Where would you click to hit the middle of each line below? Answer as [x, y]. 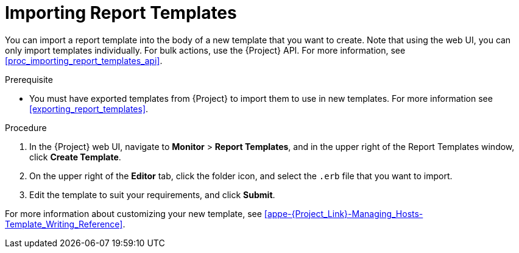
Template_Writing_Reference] [64, 224]
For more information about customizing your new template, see [133, 213]
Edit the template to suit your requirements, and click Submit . [152, 194]
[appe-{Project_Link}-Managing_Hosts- [344, 213]
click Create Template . [75, 157]
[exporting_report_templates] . [89, 109]
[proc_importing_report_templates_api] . [84, 60]
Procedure [26, 127]
